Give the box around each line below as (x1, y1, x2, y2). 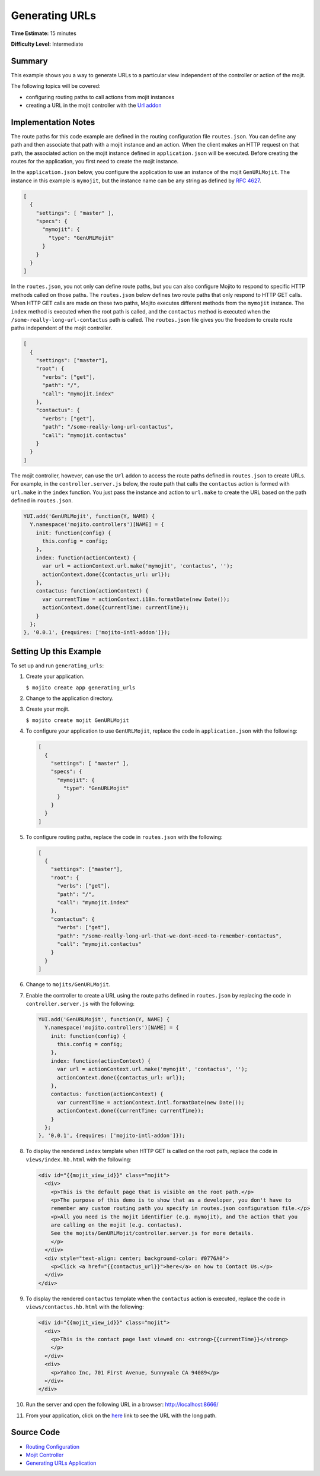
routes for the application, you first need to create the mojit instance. (11, 158, 179, 165)
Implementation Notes (11, 117, 95, 127)
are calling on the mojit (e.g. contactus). (50, 1222, 183, 1228)
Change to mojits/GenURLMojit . (25, 981, 111, 988)
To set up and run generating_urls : (11, 662, 104, 669)
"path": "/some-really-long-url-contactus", (42, 423, 174, 430)
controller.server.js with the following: (25, 1000, 135, 1007)
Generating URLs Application (25, 1459, 97, 1467)
